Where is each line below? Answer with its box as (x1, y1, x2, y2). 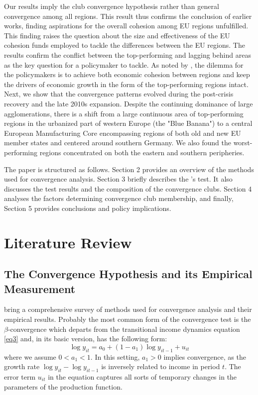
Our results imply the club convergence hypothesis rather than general (4, 1, 219, 11)
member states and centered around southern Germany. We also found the (4, 137, 231, 148)
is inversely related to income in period (101, 361, 220, 372)
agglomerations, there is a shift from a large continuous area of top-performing (4, 108, 244, 118)
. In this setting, (90, 351, 140, 362)
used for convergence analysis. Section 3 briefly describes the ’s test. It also (4, 174, 233, 184)
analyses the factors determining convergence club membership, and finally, (4, 193, 234, 203)
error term (4, 372, 36, 382)
